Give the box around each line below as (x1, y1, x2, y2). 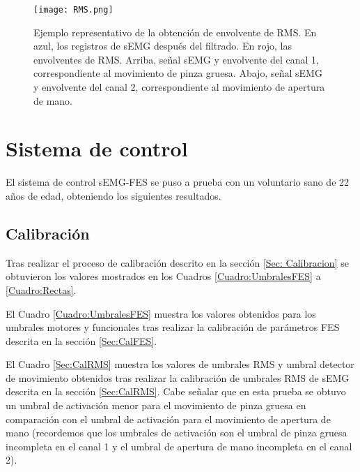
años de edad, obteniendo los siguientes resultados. (6, 188, 221, 202)
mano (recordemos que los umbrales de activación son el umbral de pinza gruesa (6, 425, 347, 440)
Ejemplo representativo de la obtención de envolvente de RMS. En (33, 24, 317, 39)
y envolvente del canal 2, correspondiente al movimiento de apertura (33, 80, 325, 94)
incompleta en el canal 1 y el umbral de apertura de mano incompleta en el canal (6, 438, 352, 453)
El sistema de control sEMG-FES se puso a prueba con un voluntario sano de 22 (6, 175, 350, 189)
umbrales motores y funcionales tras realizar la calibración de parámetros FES (6, 320, 340, 334)
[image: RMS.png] (33, 5, 114, 15)
